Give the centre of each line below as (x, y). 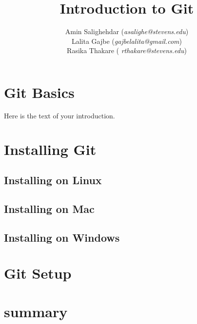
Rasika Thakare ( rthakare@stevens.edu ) (127, 50)
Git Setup (38, 273)
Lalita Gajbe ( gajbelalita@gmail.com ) (127, 41)
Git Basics (39, 92)
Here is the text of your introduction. (59, 115)
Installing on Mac (49, 208)
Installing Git (50, 149)
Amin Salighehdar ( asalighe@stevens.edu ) (127, 31)
